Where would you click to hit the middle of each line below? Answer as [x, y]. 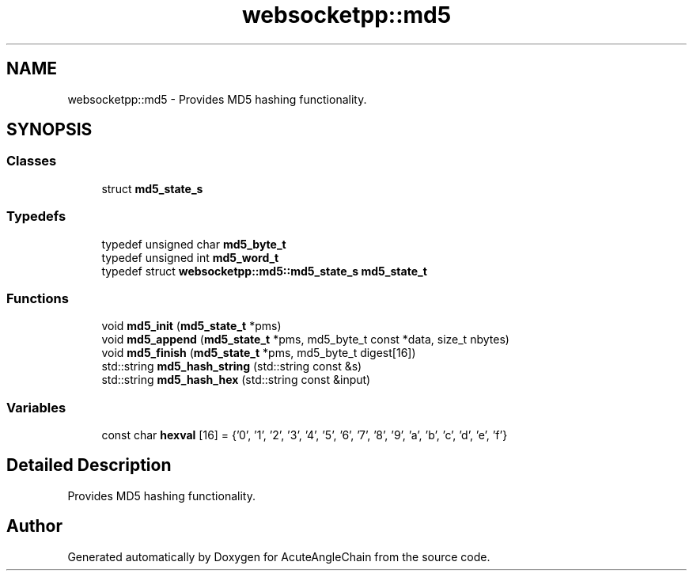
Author [34, 526]
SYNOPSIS [49, 130]
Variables [36, 407]
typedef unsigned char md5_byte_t [194, 244]
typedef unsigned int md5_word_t [190, 257]
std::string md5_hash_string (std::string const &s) [232, 366]
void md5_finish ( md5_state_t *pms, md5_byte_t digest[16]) [259, 353]
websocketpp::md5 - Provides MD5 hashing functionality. [217, 99]
